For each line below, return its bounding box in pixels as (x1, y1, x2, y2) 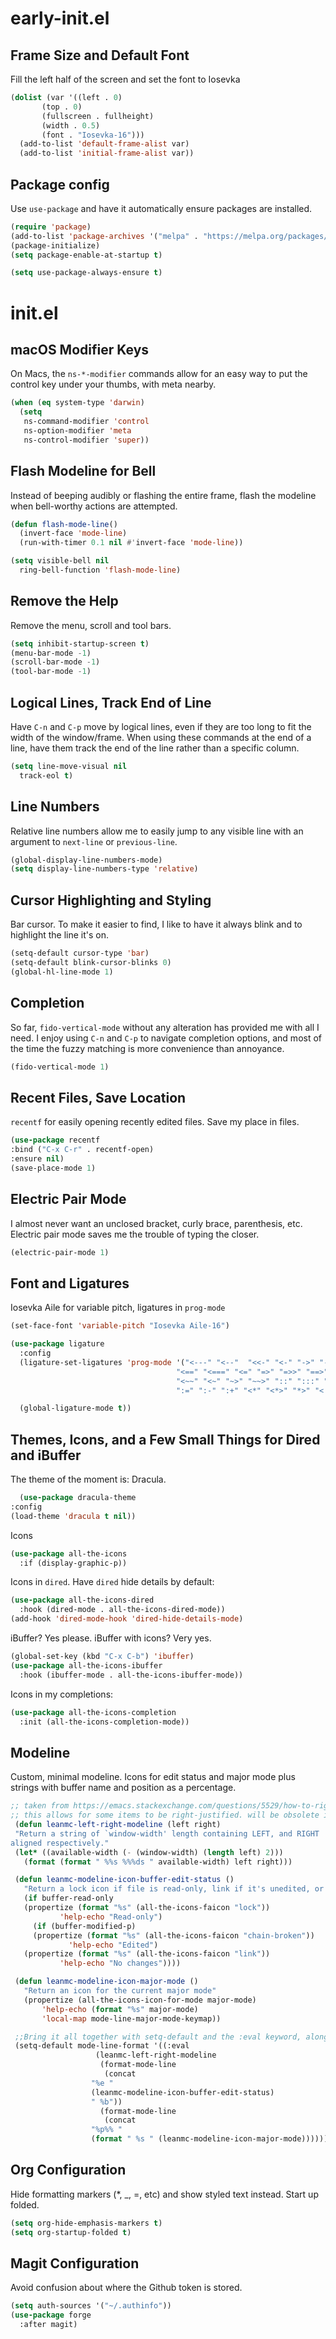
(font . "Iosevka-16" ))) (41, 130, 145, 140)
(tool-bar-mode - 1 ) (10, 667, 92, 677)
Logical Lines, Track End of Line (10, 694, 212, 711)
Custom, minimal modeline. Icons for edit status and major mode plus (10, 1771, 296, 1783)
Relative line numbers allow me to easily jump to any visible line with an (10, 825, 304, 837)
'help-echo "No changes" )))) (59, 1958, 182, 1969)
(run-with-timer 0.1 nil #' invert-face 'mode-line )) (19, 538, 244, 548)
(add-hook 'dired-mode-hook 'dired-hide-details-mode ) (10, 1614, 244, 1624)
